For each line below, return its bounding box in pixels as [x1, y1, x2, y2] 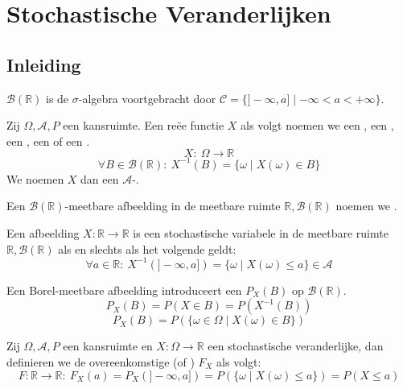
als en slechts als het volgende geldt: [58, 240, 236, 257]
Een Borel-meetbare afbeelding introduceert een [6, 281, 242, 298]
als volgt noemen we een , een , [241, 117, 394, 134]
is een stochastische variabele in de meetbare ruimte [133, 225, 389, 242]
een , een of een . [6, 132, 90, 149]
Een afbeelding [6, 225, 80, 242]
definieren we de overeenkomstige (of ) [6, 353, 195, 370]
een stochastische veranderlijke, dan [208, 337, 384, 354]
